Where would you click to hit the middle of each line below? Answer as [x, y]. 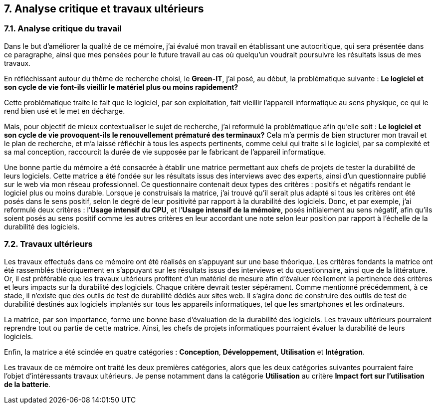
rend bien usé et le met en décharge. [65, 111]
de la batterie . [27, 384]
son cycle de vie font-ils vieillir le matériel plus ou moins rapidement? [121, 87]
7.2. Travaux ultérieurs [48, 244]
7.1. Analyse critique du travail [63, 29]
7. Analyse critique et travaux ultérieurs [104, 9]
